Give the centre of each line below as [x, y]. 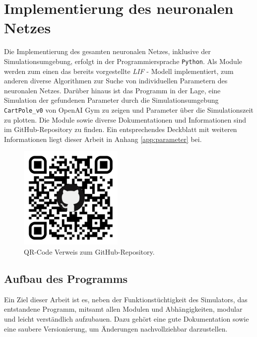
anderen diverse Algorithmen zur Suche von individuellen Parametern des [116, 81]
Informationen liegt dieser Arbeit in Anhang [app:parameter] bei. [103, 139]
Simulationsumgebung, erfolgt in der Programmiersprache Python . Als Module [123, 61]
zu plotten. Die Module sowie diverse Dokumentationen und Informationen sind [125, 119]
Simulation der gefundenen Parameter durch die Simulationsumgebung [111, 100]
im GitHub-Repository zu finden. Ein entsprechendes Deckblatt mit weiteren [121, 129]
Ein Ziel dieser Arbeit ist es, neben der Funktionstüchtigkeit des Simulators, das [126, 299]
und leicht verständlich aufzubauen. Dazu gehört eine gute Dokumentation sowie [127, 318]
